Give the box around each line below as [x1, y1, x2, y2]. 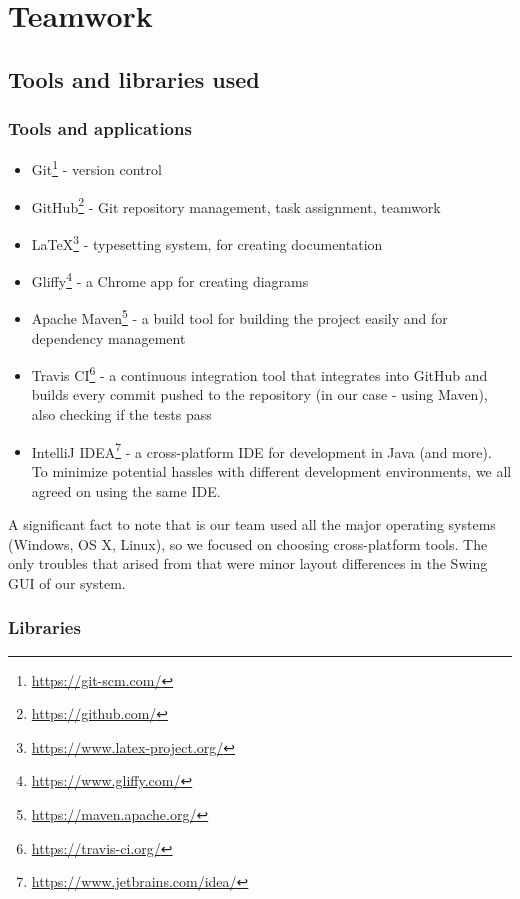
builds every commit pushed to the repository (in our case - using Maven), [31, 384, 488, 405]
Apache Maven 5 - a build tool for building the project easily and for [31, 305, 448, 329]
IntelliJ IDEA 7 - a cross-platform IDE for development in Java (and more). [31, 438, 492, 462]
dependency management [31, 327, 186, 348]
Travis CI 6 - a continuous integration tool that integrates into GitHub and [31, 362, 488, 385]
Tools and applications [8, 116, 192, 141]
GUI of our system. [8, 572, 126, 593]
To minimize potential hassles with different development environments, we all [31, 460, 512, 481]
